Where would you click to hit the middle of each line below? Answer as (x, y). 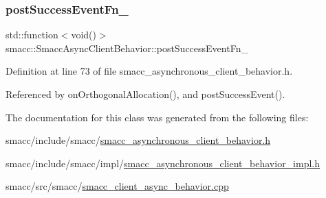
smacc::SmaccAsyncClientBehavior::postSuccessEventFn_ (127, 48)
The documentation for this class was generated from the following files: (157, 117)
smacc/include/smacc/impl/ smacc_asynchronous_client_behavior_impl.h (163, 163)
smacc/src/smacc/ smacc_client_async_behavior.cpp (117, 186)
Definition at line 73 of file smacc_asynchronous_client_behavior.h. (149, 71)
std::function (32, 35)
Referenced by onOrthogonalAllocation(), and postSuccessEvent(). (145, 94)
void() (84, 35)
